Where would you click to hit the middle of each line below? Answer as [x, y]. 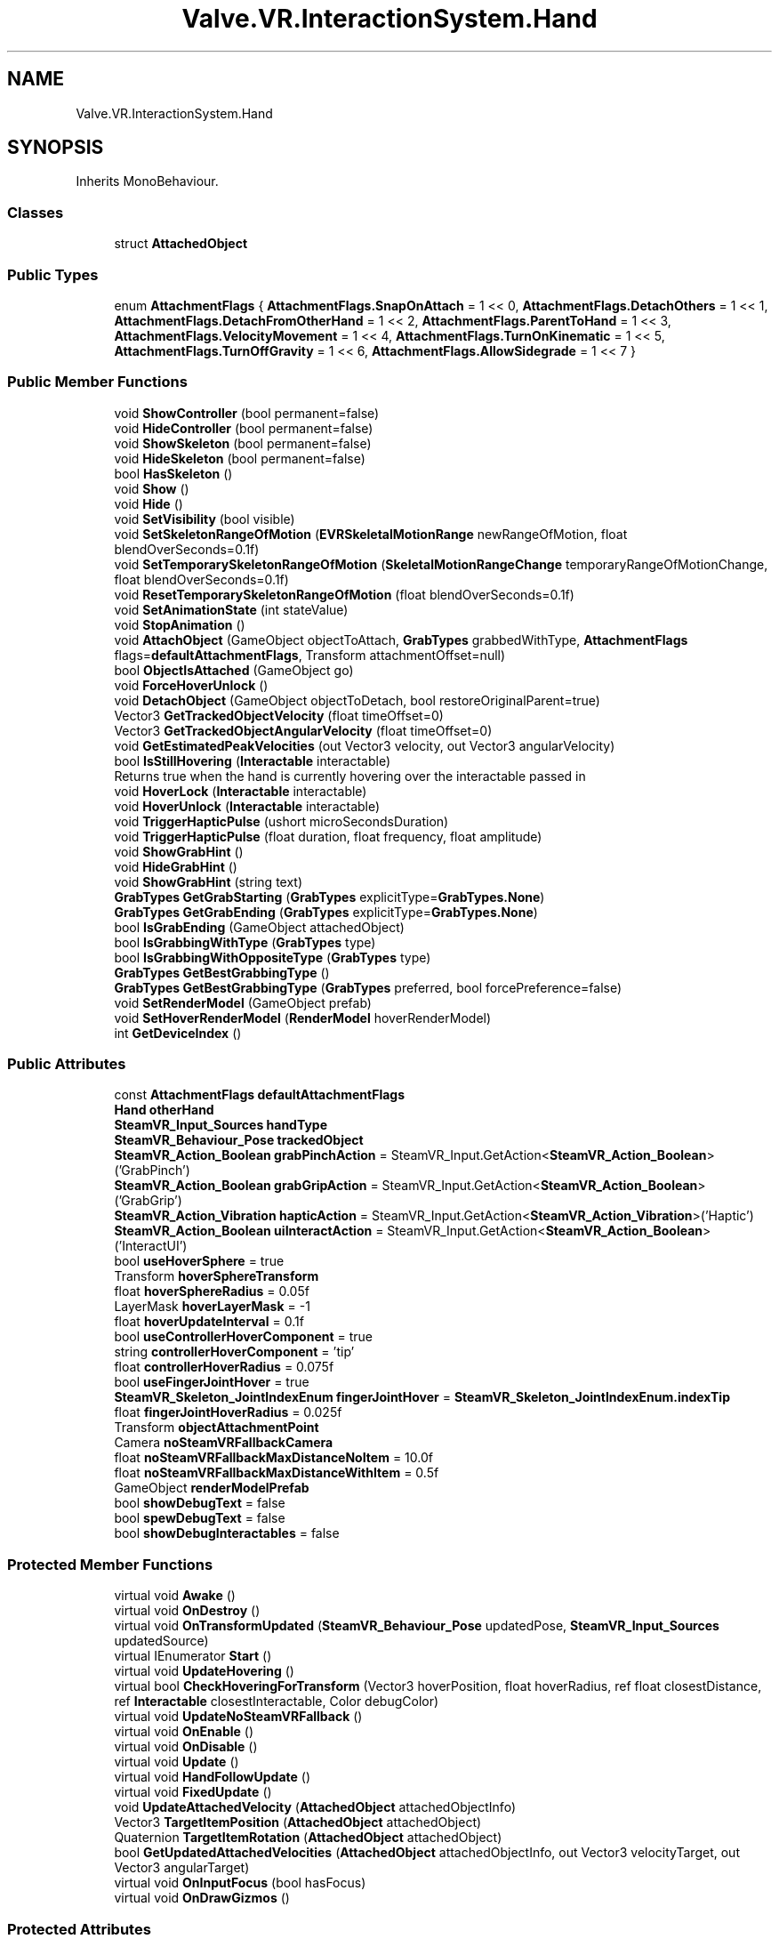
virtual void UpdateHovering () [204, 1671]
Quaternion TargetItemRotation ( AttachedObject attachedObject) [308, 1838]
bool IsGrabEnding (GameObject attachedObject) [259, 927]
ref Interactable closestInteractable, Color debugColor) [277, 1702]
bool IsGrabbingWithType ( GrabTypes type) [245, 942]
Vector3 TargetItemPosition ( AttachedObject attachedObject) [298, 1822]
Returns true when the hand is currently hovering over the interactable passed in [350, 776]
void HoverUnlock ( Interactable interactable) [247, 806]
